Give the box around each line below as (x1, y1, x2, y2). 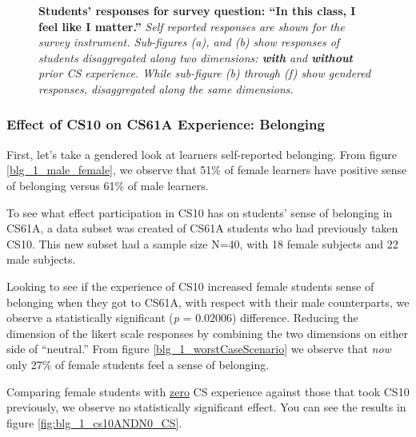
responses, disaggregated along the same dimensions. (38, 80, 294, 97)
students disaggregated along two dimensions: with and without (38, 49, 353, 66)
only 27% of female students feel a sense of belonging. (6, 356, 270, 372)
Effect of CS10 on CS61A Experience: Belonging (6, 114, 325, 134)
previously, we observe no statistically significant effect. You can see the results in (6, 399, 406, 415)
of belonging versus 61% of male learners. (6, 177, 209, 193)
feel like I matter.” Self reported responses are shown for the (38, 18, 345, 34)
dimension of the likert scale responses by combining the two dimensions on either (6, 324, 408, 341)
